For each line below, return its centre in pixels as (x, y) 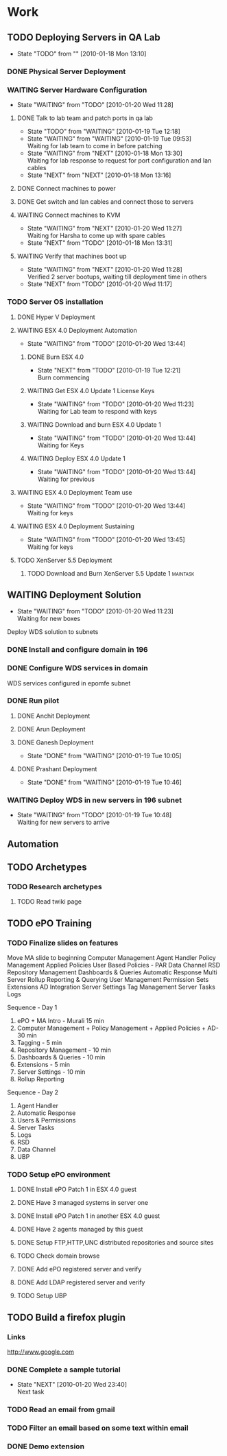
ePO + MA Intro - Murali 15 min (60, 1020)
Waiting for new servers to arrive (63, 822)
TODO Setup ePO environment (59, 1174)
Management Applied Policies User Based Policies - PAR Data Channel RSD (114, 965)
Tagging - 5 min (39, 1042)
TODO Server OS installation (56, 302)
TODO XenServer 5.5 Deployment (64, 560)
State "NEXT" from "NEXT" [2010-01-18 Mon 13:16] (99, 175)
